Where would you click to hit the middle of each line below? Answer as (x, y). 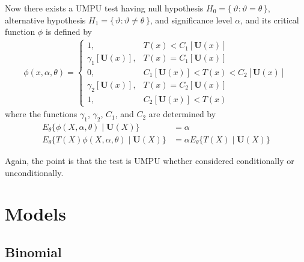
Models (35, 214)
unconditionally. (34, 172)
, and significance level (191, 20)
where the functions (41, 114)
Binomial (33, 251)
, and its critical (270, 20)
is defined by (68, 32)
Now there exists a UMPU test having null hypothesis (104, 8)
